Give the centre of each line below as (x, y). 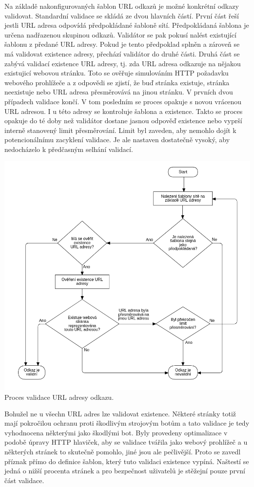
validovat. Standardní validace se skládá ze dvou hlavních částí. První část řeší (122, 15)
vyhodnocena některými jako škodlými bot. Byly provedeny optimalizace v (116, 432)
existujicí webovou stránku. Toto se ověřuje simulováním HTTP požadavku (117, 73)
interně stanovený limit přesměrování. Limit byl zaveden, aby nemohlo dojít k (120, 130)
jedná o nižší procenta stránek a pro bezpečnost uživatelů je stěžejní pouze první (125, 471)
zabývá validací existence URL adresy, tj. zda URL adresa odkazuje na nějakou (123, 63)
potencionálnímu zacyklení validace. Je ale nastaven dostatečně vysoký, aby (117, 140)
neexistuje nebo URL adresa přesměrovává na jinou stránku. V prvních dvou (119, 92)
